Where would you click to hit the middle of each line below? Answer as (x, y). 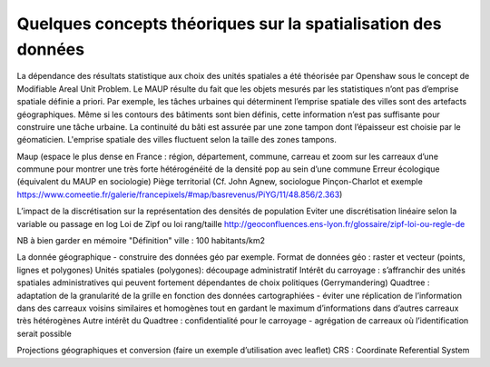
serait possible (44, 333)
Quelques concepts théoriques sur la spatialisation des (229, 24)
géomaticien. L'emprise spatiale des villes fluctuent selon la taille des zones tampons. (177, 140)
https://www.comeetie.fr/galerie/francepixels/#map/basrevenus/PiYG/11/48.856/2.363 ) (180, 194)
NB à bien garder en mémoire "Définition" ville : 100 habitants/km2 (141, 241)
